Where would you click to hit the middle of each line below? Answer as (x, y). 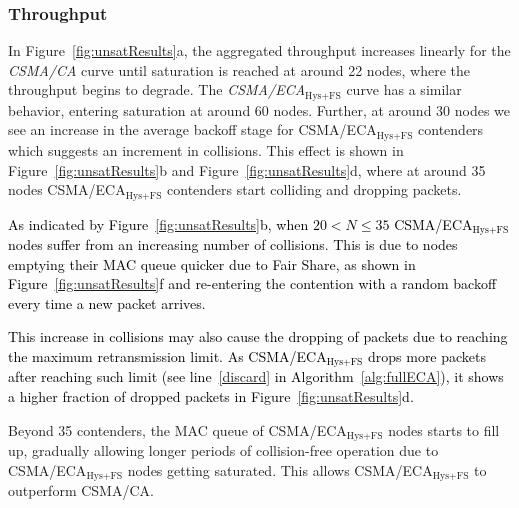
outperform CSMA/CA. (81, 490)
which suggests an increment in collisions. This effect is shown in (206, 149)
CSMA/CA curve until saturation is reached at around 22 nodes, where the (239, 69)
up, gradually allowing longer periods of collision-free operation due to (223, 450)
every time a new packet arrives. (107, 302)
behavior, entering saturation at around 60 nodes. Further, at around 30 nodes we (259, 109)
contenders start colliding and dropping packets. (314, 189)
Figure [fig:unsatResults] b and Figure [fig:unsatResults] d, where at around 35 (247, 169)
